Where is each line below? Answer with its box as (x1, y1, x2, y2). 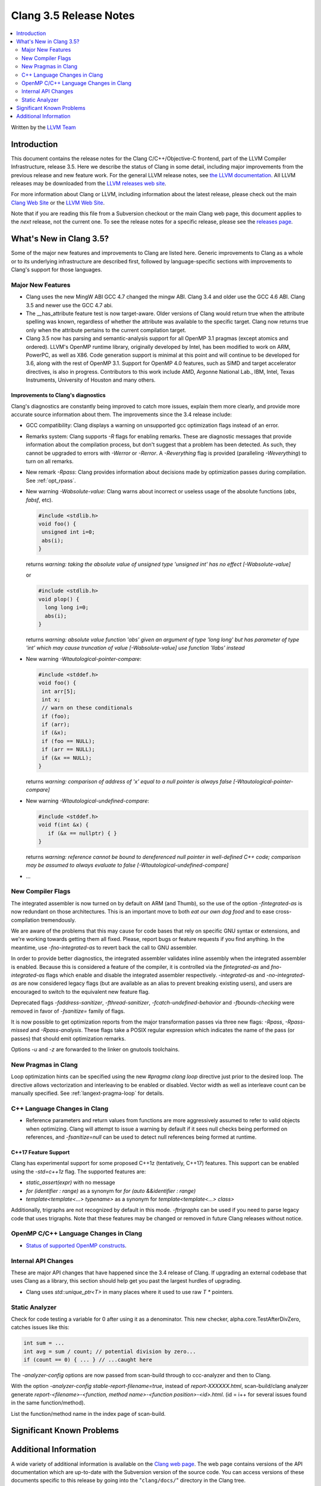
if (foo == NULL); (42, 738, 95, 744)
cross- (275, 908, 292, 915)
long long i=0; (45, 604, 89, 611)
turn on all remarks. (26, 458, 74, 465)
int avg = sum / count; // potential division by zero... (23, 1348, 196, 1355)
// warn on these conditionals (42, 704, 133, 711)
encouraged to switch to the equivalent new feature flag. (11, 988, 150, 995)
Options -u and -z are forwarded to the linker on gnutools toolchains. (11, 1046, 180, 1053)
